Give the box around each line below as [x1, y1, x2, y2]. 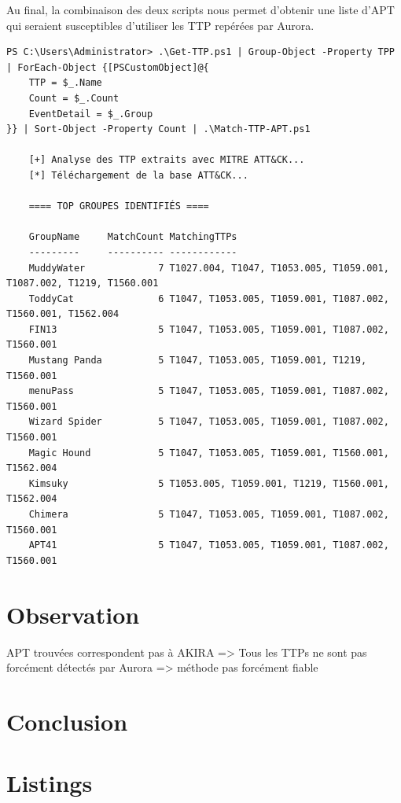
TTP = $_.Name [28, 77, 102, 89]
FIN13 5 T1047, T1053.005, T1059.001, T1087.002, [28, 323, 389, 335]
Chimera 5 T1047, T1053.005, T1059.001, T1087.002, [28, 509, 389, 520]
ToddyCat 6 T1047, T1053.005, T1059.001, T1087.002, [28, 293, 389, 304]
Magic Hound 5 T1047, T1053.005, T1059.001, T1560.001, [28, 447, 389, 459]
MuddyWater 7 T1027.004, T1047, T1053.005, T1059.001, [28, 262, 389, 274]
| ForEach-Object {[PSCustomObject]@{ [6, 61, 209, 73]
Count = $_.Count [28, 92, 120, 104]
